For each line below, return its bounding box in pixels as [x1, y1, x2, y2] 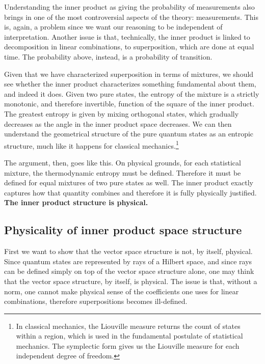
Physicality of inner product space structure [4, 222, 242, 238]
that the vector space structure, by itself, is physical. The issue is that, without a [4, 275, 257, 286]
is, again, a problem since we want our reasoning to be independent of [4, 21, 223, 32]
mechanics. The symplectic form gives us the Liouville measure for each [16, 340, 240, 351]
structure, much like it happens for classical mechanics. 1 [4, 138, 179, 151]
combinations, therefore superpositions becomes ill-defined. [4, 296, 188, 306]
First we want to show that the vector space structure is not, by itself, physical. [4, 246, 253, 257]
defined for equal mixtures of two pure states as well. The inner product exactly [4, 177, 253, 188]
